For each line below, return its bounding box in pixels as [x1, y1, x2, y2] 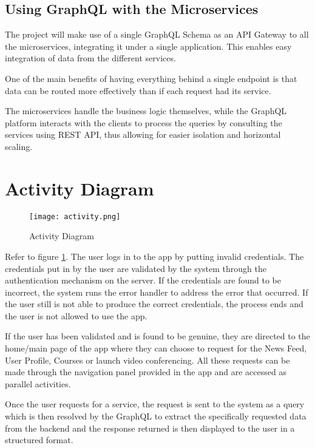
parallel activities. [5, 377, 71, 390]
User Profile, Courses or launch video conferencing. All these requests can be [5, 353, 290, 366]
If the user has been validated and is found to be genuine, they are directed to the [5, 330, 310, 342]
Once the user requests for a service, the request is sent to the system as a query [5, 398, 305, 410]
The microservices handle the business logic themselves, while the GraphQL [5, 104, 287, 117]
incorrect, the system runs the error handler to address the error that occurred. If [5, 285, 308, 298]
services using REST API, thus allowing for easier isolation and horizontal [5, 128, 281, 141]
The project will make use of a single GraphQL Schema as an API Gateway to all [5, 28, 309, 41]
